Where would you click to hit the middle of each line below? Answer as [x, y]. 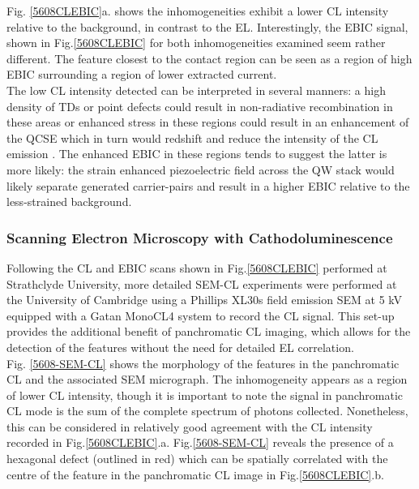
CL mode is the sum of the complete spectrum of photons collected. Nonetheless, [207, 411]
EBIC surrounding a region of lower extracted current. [142, 74]
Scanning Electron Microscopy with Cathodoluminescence [200, 237]
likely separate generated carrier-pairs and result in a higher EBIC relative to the [208, 185]
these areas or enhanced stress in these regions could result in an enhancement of [208, 122]
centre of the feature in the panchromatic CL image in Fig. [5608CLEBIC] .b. [195, 474]
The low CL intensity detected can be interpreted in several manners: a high [196, 90]
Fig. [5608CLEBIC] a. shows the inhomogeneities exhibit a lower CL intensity [198, 11]
